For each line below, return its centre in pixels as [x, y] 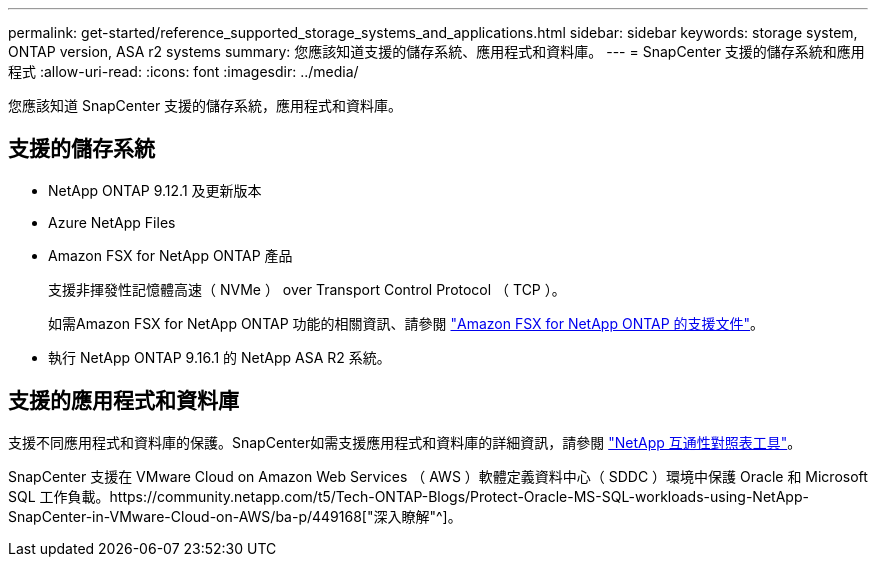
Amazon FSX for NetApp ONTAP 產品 [170, 255]
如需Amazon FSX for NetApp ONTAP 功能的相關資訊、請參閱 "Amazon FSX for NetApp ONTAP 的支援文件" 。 [406, 323]
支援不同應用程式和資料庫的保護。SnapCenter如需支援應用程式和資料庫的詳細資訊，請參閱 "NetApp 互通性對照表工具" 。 [405, 442]
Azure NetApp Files [112, 222]
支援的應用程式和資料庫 [123, 401]
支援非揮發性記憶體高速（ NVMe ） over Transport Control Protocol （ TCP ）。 [307, 289]
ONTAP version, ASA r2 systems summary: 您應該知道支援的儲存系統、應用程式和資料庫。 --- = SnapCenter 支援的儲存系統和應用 [436, 51]
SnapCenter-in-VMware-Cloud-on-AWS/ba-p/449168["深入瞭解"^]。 [235, 516]
